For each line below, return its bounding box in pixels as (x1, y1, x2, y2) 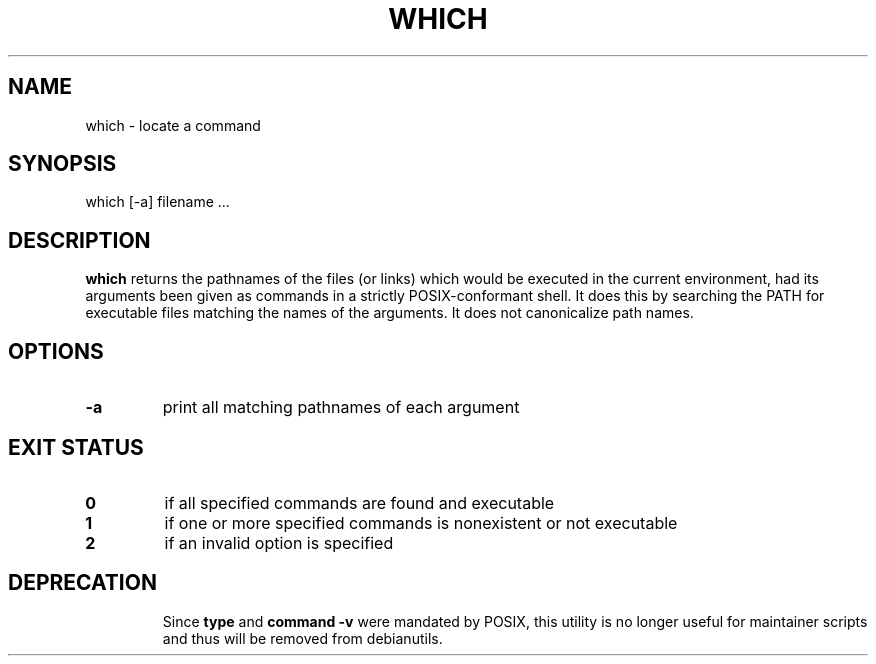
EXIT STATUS (8, 434, 144, 460)
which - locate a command (85, 116, 261, 134)
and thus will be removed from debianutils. (162, 629, 443, 647)
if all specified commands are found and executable (164, 492, 555, 513)
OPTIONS (8, 338, 104, 364)
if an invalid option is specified (164, 532, 394, 553)
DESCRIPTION (8, 227, 151, 253)
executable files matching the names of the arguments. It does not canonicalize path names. (85, 304, 694, 322)
